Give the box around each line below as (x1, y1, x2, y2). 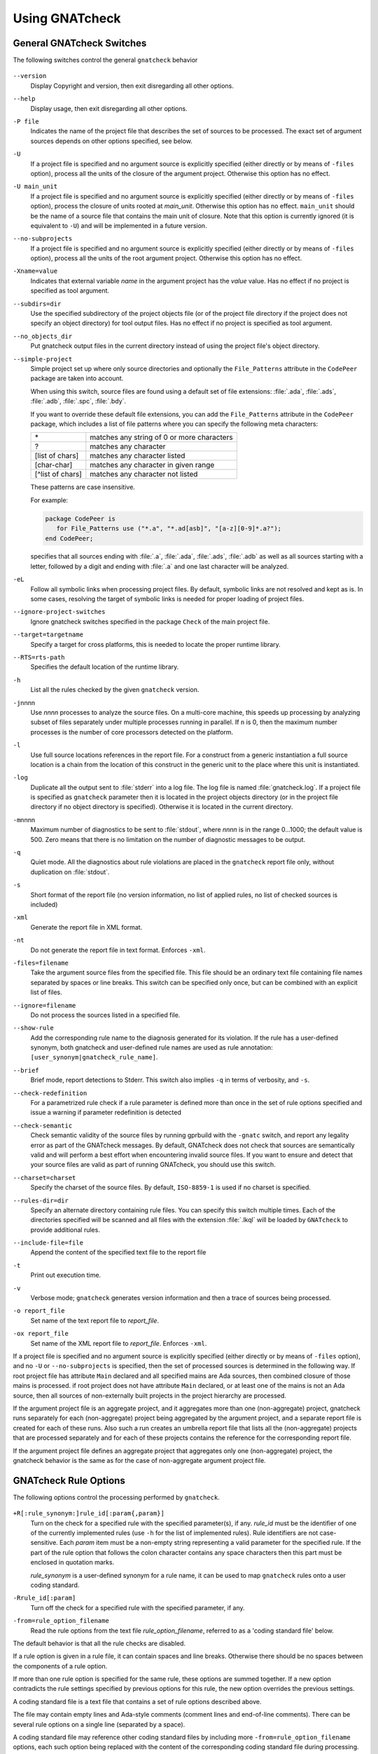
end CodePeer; (45, 534, 94, 542)
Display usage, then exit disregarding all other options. (30, 104, 188, 112)
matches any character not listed (90, 469, 198, 479)
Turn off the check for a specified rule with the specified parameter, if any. (30, 1603, 245, 1612)
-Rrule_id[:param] (13, 1594, 76, 1602)
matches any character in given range (90, 460, 215, 470)
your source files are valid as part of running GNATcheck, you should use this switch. (30, 1160, 276, 1169)
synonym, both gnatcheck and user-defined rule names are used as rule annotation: (30, 1043, 273, 1052)
